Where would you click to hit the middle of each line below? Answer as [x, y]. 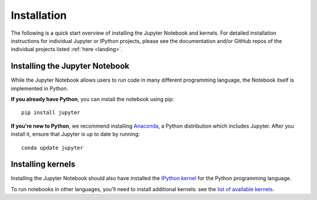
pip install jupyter [51, 113]
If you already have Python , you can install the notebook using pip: [92, 99]
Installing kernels [43, 164]
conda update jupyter [52, 148]
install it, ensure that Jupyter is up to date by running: [75, 134]
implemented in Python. [40, 88]
